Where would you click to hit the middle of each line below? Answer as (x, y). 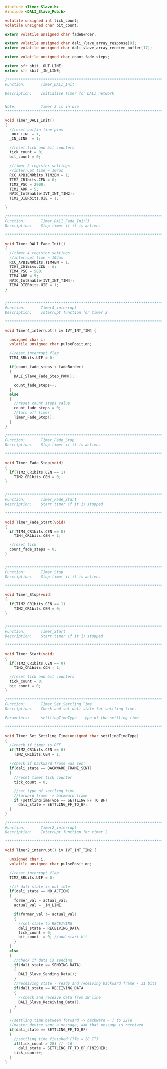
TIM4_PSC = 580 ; (26, 271)
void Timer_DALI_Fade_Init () (35, 244)
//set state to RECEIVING (45, 923)
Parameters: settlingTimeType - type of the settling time (72, 718)
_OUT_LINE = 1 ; (25, 134)
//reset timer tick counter (43, 777)
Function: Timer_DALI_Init (40, 84)
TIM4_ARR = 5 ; (24, 276)
